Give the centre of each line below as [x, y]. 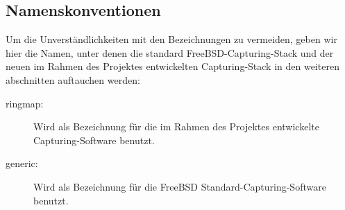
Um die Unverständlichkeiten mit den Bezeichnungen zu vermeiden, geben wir [171, 39]
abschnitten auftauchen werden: [73, 79]
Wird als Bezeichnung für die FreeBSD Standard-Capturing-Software [180, 186]
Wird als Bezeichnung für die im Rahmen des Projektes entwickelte [176, 126]
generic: [22, 163]
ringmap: [25, 103]
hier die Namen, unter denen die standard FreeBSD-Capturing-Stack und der [170, 52]
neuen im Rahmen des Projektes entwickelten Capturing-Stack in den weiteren [172, 66]
